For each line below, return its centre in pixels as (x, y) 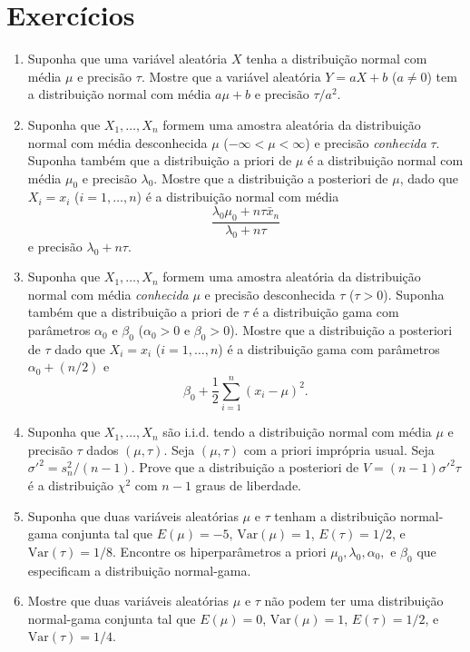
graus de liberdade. (249, 484)
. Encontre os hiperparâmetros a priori (220, 551)
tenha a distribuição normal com (337, 59)
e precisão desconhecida (270, 294)
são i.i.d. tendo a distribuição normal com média (297, 432)
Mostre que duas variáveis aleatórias (128, 601)
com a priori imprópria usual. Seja (339, 449)
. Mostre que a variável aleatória (231, 76)
